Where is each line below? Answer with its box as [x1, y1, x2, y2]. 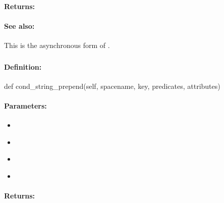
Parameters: [4, 100, 47, 111]
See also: [4, 20, 35, 31]
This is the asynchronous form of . [4, 39, 110, 50]
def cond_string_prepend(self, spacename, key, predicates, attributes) [4, 80, 220, 91]
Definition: [4, 61, 42, 72]
